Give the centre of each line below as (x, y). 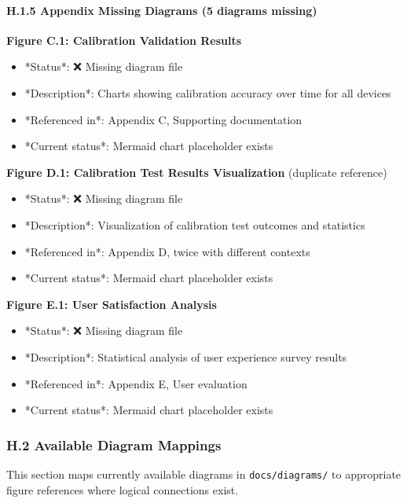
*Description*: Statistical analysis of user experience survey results (186, 356)
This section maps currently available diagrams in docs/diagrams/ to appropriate (204, 474)
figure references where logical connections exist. (123, 489)
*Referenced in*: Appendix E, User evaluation (136, 383)
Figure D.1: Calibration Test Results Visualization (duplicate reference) (197, 172)
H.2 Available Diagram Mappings (114, 444)
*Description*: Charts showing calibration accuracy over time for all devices (208, 92)
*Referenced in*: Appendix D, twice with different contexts (167, 251)
